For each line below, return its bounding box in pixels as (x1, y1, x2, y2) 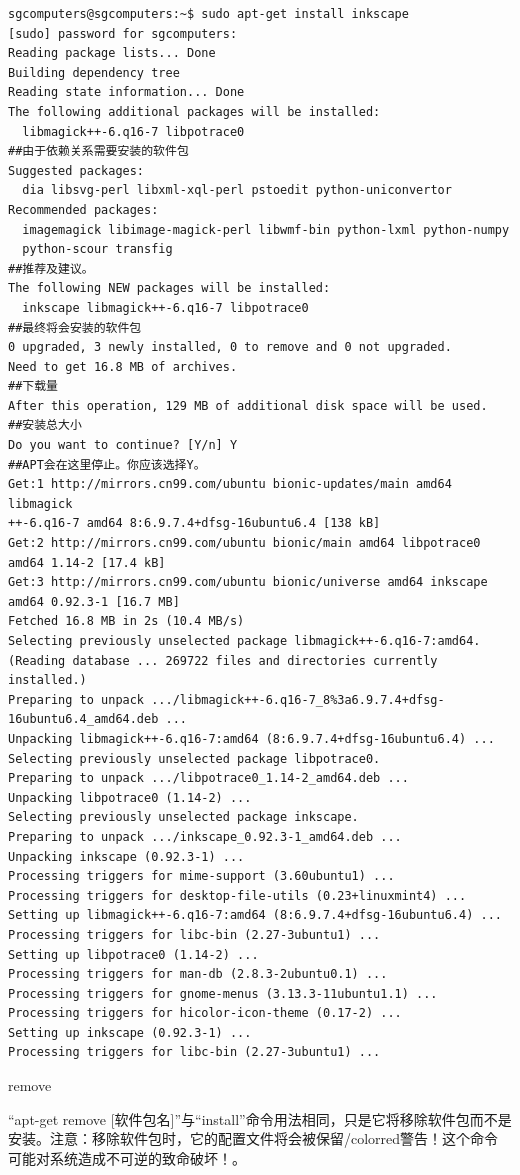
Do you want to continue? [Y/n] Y (8, 438, 238, 453)
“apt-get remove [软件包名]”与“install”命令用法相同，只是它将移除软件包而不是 (8, 1108, 512, 1129)
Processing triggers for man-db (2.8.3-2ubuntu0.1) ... (8, 967, 388, 982)
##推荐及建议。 (8, 261, 94, 276)
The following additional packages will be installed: (8, 104, 381, 119)
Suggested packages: (8, 163, 145, 178)
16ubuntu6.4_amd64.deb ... (8, 712, 187, 727)
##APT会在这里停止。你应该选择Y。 (8, 457, 206, 472)
